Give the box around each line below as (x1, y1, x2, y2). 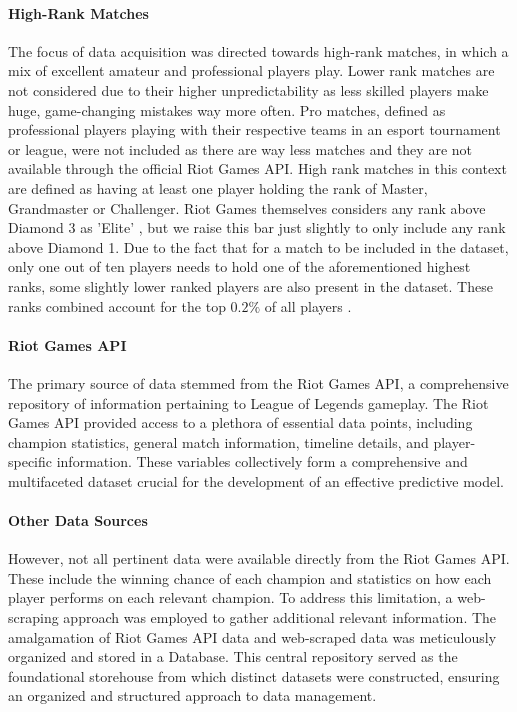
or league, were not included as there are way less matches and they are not (8, 138, 472, 159)
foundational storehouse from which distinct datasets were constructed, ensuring (8, 665, 500, 686)
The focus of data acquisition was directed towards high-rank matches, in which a (8, 40, 509, 61)
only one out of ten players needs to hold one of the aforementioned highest (8, 256, 471, 277)
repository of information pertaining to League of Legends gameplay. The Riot (8, 392, 489, 413)
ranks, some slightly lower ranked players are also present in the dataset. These (8, 275, 493, 296)
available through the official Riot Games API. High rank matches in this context (8, 158, 507, 179)
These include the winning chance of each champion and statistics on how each (8, 567, 492, 588)
